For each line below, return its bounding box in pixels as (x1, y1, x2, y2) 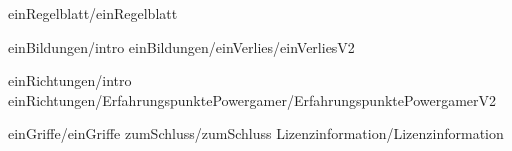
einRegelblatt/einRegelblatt (8, 3, 178, 23)
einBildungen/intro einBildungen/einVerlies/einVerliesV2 (8, 36, 355, 57)
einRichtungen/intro (8, 70, 132, 91)
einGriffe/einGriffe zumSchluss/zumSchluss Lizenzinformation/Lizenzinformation (8, 123, 504, 144)
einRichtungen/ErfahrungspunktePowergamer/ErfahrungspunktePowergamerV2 (8, 89, 497, 110)
